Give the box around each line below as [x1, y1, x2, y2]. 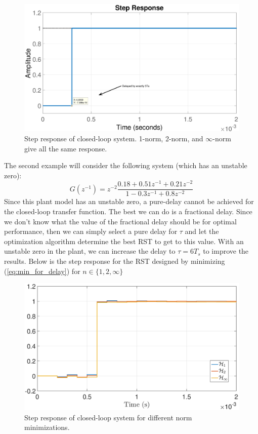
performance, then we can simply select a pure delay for [4, 226, 178, 236]
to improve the [203, 246, 249, 256]
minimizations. [24, 422, 70, 432]
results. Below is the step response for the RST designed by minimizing [4, 256, 225, 266]
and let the [185, 226, 219, 236]
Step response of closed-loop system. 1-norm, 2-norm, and [24, 133, 203, 143]
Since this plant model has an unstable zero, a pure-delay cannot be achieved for [4, 196, 254, 207]
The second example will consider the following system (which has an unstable [4, 160, 247, 171]
